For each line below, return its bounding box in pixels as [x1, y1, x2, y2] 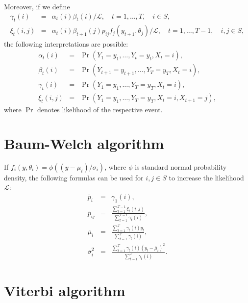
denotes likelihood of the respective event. [37, 104, 163, 115]
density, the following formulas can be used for [4, 172, 144, 182]
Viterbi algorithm [4, 280, 125, 301]
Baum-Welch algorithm [4, 133, 164, 153]
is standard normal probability [135, 161, 227, 172]
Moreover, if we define [4, 1, 70, 11]
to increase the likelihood [169, 172, 244, 182]
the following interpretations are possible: [4, 39, 128, 49]
